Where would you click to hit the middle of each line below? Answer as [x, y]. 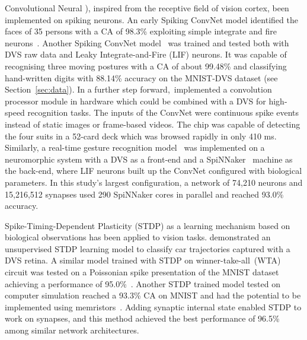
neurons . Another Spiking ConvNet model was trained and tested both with [147, 42]
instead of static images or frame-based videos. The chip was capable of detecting [153, 124]
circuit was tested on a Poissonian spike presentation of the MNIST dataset [142, 272]
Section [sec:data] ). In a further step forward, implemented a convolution [138, 89]
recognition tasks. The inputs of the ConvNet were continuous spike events [163, 112]
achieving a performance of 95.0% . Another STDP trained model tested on [143, 283]
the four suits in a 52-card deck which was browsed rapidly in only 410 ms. [141, 136]
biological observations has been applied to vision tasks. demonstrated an [138, 237]
